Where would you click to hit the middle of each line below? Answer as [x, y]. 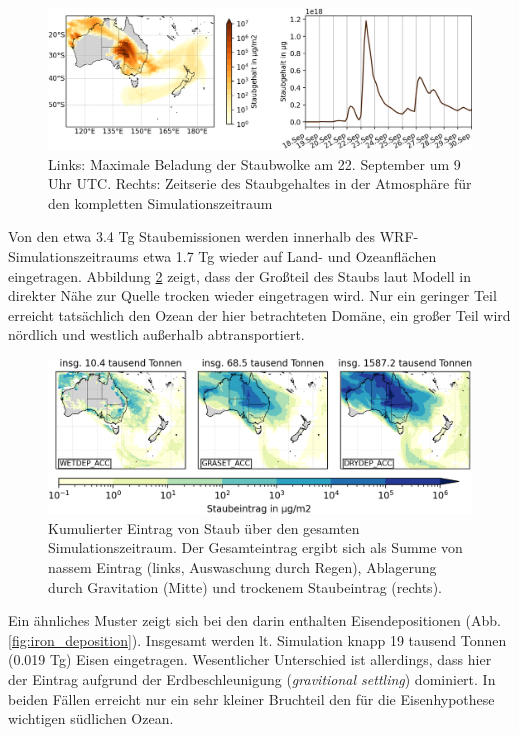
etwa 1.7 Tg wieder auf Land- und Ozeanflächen [290, 255]
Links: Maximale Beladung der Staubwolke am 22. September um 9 [254, 163]
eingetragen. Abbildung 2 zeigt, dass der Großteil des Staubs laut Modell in [239, 275]
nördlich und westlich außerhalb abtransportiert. [156, 334]
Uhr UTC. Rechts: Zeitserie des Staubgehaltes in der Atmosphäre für [260, 183]
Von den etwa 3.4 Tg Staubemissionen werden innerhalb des [192, 236]
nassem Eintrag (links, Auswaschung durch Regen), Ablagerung [242, 567]
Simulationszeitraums [73, 255]
